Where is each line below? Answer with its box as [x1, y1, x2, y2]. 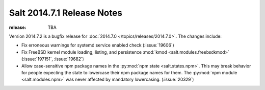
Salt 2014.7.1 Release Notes [9, 7, 123, 18]
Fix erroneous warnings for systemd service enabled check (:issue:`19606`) [21, 42, 174, 48]
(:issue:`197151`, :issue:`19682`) [21, 56, 84, 62]
